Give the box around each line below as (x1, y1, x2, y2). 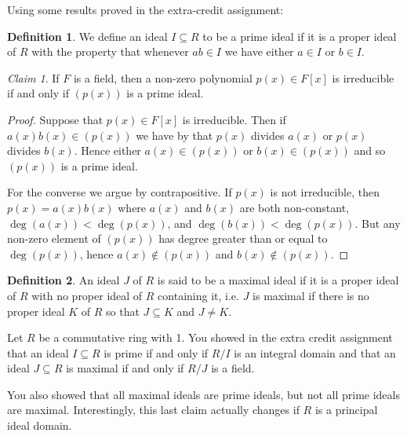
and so (354, 142, 386, 159)
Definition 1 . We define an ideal (7, 27, 168, 44)
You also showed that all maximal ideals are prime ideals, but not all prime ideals (7, 386, 400, 402)
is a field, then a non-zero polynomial (73, 69, 253, 86)
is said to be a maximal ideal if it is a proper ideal (157, 272, 399, 288)
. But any (354, 214, 401, 231)
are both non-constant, (239, 199, 350, 215)
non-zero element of (7, 230, 101, 247)
